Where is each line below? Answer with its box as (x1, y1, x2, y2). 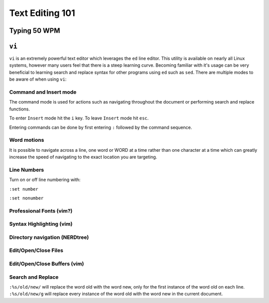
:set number (9, 186, 38, 192)
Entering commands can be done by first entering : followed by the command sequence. (9, 124, 192, 130)
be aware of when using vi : (9, 76, 67, 82)
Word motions (9, 137, 44, 144)
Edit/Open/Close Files (9, 247, 63, 254)
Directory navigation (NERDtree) (9, 234, 89, 241)
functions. (9, 106, 30, 112)
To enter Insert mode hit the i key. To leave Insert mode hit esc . (9, 115, 149, 121)
